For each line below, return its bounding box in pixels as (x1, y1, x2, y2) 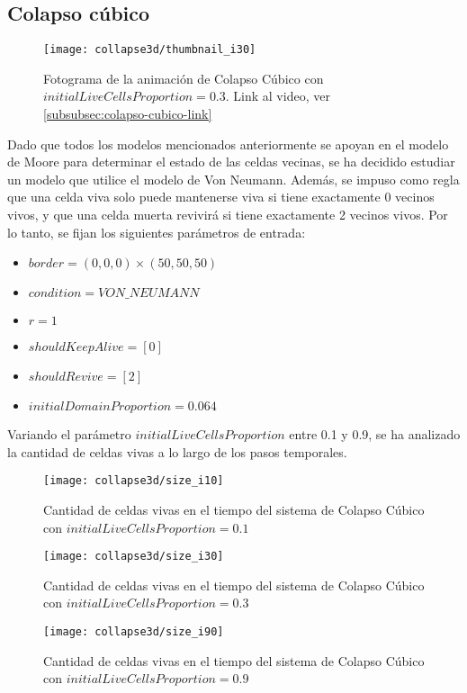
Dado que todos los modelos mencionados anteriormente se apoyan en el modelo (7, 134, 449, 153)
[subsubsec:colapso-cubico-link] (43, 104, 212, 123)
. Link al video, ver (225, 86, 330, 105)
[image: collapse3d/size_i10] (43, 474, 224, 488)
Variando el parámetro (7, 425, 131, 444)
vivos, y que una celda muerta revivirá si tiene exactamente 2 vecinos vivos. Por (7, 205, 448, 224)
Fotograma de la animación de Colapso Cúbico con (43, 68, 324, 87)
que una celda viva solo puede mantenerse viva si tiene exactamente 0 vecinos (7, 187, 435, 206)
